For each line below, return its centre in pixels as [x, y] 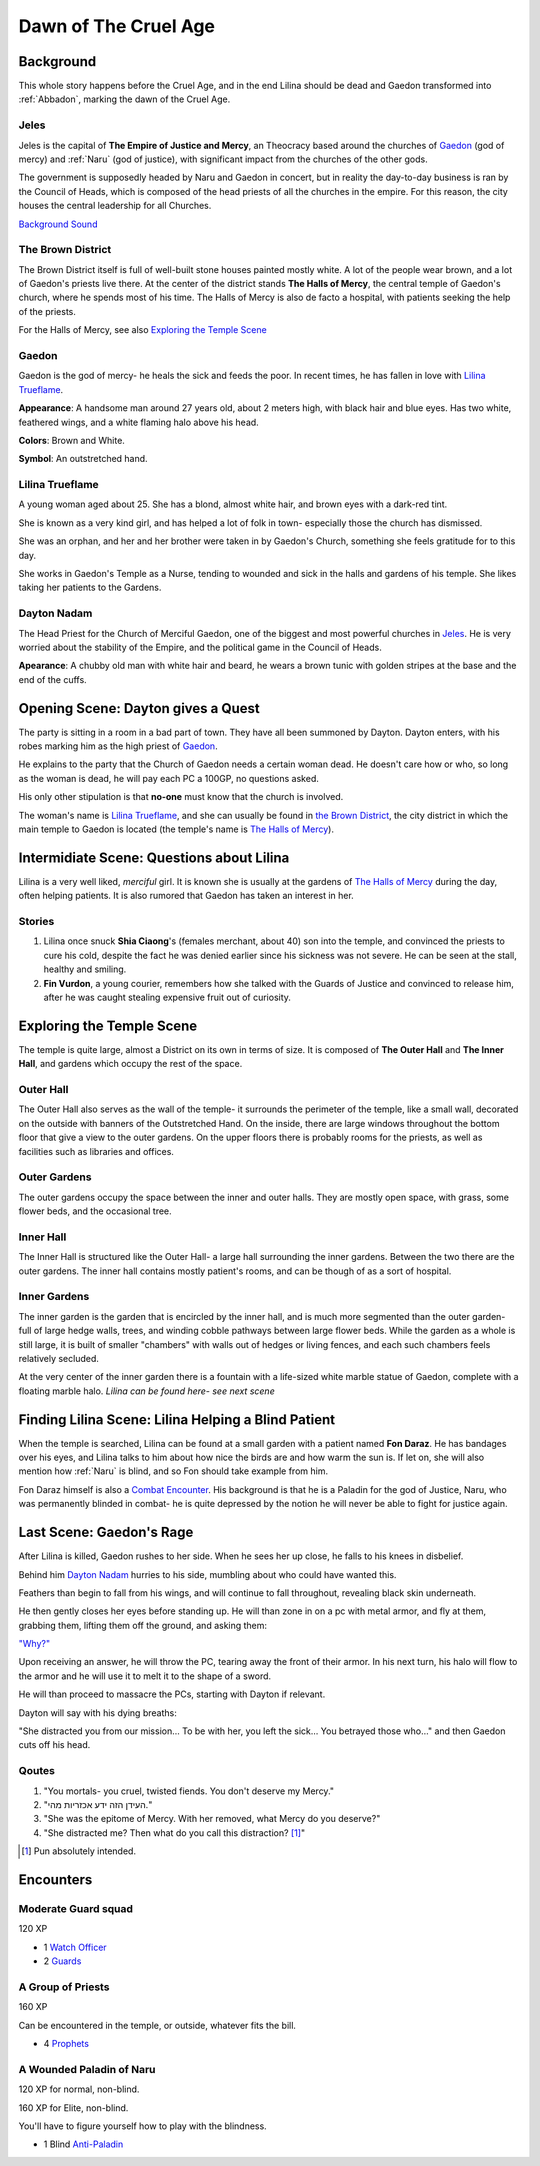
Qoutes [36, 1771]
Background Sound [58, 224]
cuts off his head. [54, 1745]
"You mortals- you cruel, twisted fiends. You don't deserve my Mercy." [189, 1791]
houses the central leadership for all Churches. [115, 206]
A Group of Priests [64, 1987]
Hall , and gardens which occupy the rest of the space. [130, 1064]
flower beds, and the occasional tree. [95, 1211]
